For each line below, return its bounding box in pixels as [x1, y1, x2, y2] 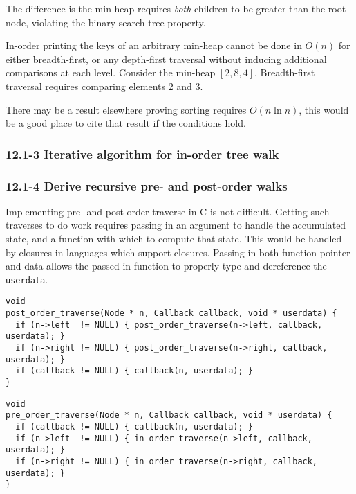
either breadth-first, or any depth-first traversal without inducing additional [6, 51, 327, 66]
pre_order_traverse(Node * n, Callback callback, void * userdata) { [6, 410, 332, 421]
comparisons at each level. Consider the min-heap [6, 65, 216, 80]
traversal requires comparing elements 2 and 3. [6, 78, 203, 93]
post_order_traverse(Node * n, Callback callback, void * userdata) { [6, 308, 337, 319]
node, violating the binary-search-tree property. [6, 15, 206, 29]
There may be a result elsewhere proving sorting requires [6, 102, 247, 116]
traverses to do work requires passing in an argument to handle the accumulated [6, 218, 346, 232]
